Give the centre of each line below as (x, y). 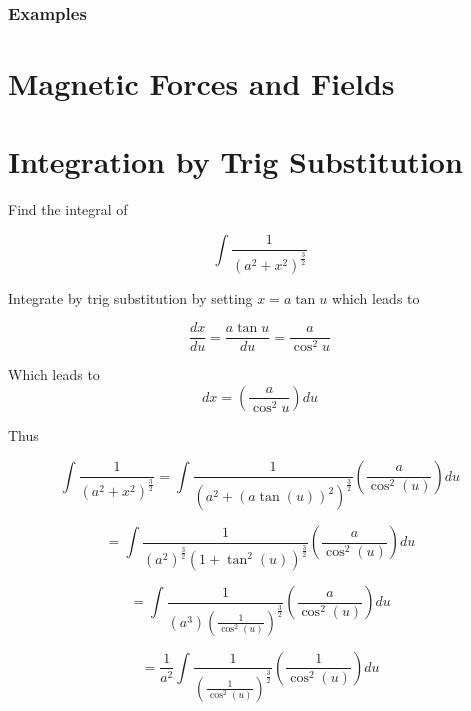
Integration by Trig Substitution (235, 161)
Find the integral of (68, 209)
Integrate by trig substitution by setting (130, 297)
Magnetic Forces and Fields (201, 83)
